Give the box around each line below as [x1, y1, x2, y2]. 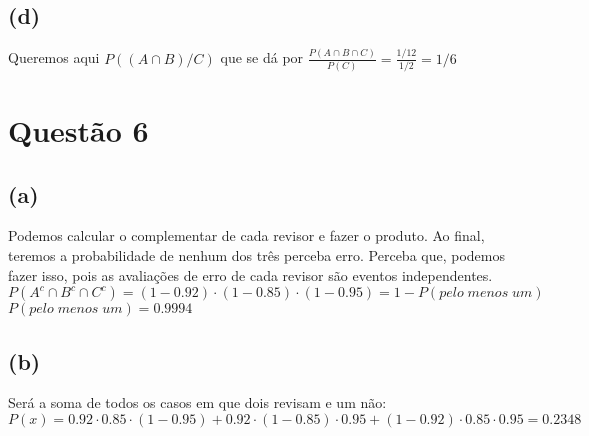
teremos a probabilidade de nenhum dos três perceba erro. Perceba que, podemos [8, 245, 505, 265]
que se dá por [220, 47, 304, 68]
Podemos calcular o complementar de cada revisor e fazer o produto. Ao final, [8, 225, 485, 246]
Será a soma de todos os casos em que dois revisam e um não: [8, 392, 387, 413]
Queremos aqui [8, 47, 100, 68]
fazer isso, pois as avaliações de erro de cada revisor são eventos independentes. [8, 264, 493, 285]
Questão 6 [8, 110, 149, 151]
